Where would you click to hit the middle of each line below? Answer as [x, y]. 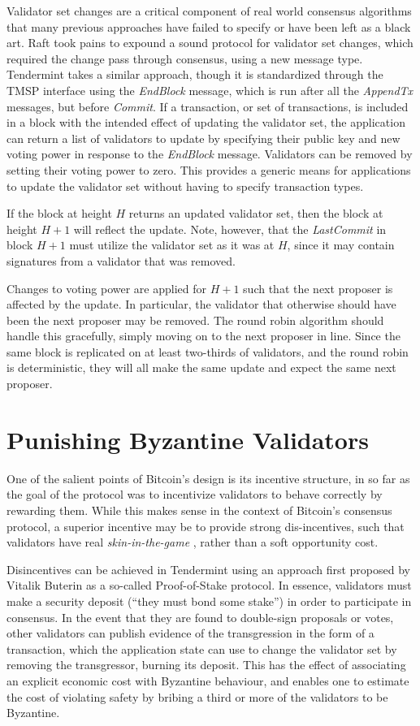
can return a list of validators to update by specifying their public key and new [204, 138]
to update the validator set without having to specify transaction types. [185, 186]
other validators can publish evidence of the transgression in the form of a [191, 633]
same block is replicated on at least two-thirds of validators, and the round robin [208, 351]
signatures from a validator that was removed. [121, 260]
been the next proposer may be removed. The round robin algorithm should [195, 320]
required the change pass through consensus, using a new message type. [185, 58]
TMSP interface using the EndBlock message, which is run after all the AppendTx [210, 90]
